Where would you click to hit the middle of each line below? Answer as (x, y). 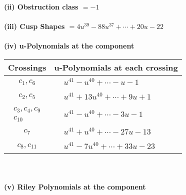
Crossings (27, 67)
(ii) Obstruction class (41, 6)
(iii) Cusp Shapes (34, 26)
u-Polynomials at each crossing (116, 67)
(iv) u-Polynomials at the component (69, 46)
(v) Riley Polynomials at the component (75, 186)
